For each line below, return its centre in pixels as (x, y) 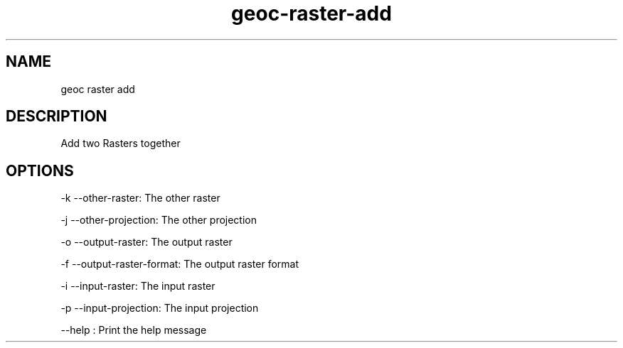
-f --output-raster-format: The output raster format (180, 264)
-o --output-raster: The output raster (147, 242)
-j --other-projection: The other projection (159, 220)
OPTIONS (40, 170)
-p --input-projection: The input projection (160, 308)
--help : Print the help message (134, 330)
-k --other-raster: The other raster (140, 198)
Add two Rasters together (121, 143)
